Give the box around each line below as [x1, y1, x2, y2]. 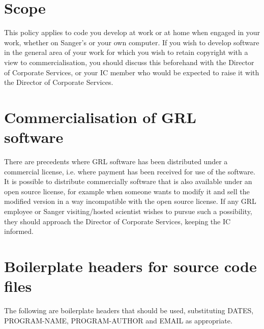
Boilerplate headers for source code [4, 255, 257, 276]
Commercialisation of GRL [4, 106, 196, 127]
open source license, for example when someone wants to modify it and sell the [4, 186, 250, 196]
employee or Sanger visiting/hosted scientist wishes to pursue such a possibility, [4, 205, 252, 216]
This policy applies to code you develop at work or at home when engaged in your [4, 27, 260, 38]
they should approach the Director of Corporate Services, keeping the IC [4, 216, 231, 226]
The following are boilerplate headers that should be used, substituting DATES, [4, 305, 254, 316]
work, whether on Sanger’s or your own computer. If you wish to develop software [4, 37, 259, 47]
